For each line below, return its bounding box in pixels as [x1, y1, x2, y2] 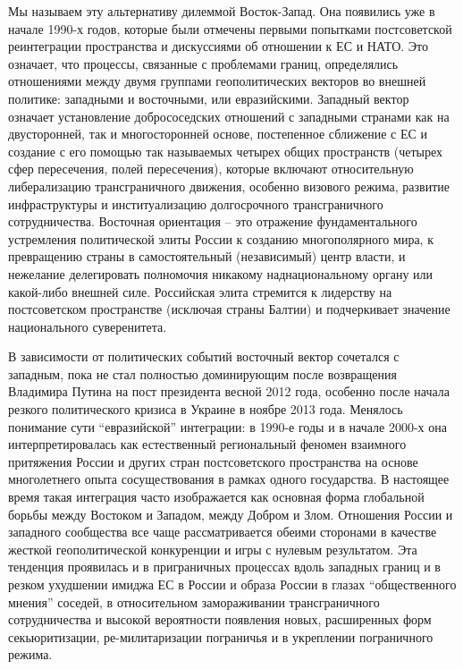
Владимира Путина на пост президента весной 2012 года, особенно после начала [8, 382, 450, 401]
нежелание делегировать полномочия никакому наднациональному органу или [8, 264, 434, 283]
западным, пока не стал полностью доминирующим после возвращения [8, 364, 397, 383]
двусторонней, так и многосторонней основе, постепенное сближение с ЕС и [8, 124, 427, 143]
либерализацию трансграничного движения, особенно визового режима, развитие [8, 176, 450, 195]
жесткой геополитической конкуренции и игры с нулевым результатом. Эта [8, 539, 417, 558]
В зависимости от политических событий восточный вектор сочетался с [8, 347, 400, 366]
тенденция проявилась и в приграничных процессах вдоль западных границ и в [8, 557, 441, 576]
